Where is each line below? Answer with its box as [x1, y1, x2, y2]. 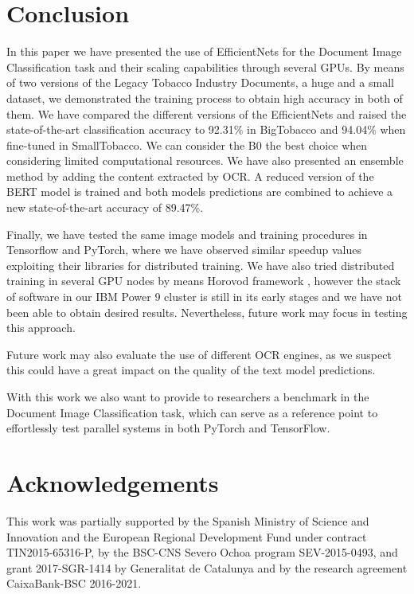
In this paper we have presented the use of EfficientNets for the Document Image [6, 43, 402, 60]
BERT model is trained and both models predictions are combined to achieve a [6, 183, 393, 200]
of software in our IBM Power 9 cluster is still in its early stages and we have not [6, 288, 402, 305]
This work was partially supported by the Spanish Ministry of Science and [6, 512, 369, 529]
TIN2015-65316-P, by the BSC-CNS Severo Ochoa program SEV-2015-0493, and [6, 544, 398, 561]
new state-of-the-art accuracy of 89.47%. [6, 199, 204, 216]
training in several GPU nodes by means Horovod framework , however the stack [6, 272, 401, 289]
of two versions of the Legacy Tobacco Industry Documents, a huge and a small [6, 74, 394, 91]
